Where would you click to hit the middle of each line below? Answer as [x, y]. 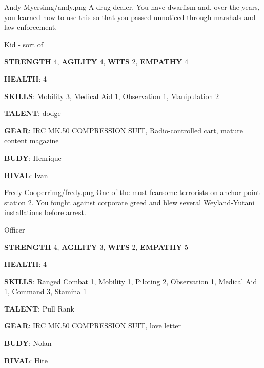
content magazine [32, 140]
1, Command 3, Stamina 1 [45, 291]
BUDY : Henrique [33, 157]
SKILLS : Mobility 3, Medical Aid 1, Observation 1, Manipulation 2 [112, 96]
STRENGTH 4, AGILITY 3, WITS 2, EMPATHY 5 [96, 247]
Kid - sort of [24, 44]
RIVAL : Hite [26, 360]
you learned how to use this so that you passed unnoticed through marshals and [130, 17]
